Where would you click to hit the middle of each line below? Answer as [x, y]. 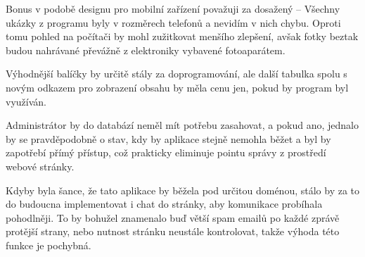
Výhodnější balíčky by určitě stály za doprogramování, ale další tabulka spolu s [177, 74]
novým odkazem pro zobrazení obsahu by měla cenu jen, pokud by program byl [177, 87]
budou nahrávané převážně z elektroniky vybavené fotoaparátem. [146, 50]
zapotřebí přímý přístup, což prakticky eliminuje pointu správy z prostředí [166, 152]
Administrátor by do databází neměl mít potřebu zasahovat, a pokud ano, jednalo [182, 125]
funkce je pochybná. [49, 245]
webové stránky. [40, 166]
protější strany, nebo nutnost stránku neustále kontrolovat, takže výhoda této [173, 231]
